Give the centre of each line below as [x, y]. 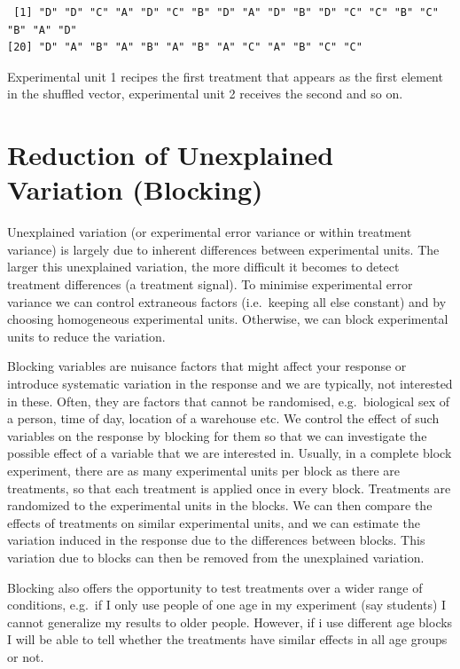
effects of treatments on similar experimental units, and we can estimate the [214, 522]
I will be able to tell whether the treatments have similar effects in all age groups [227, 639]
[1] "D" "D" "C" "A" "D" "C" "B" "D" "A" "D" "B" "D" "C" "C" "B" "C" [226, 12]
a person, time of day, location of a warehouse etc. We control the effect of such [223, 418]
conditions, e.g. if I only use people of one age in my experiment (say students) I [227, 605]
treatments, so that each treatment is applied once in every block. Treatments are [229, 488]
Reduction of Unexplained [171, 155]
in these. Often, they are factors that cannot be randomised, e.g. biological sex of [228, 401]
